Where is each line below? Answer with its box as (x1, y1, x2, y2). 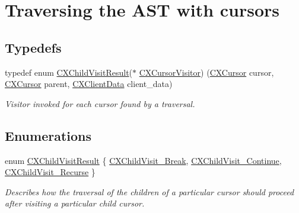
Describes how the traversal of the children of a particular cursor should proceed (5, 185, 294, 198)
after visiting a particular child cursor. (5, 197, 145, 209)
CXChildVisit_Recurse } (5, 166, 96, 178)
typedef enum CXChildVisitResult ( (5, 66, 133, 78)
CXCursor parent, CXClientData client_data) (5, 78, 173, 90)
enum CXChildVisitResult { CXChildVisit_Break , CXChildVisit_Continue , (5, 154, 282, 166)
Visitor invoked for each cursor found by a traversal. (5, 97, 195, 109)
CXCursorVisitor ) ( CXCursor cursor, (139, 66, 274, 78)
